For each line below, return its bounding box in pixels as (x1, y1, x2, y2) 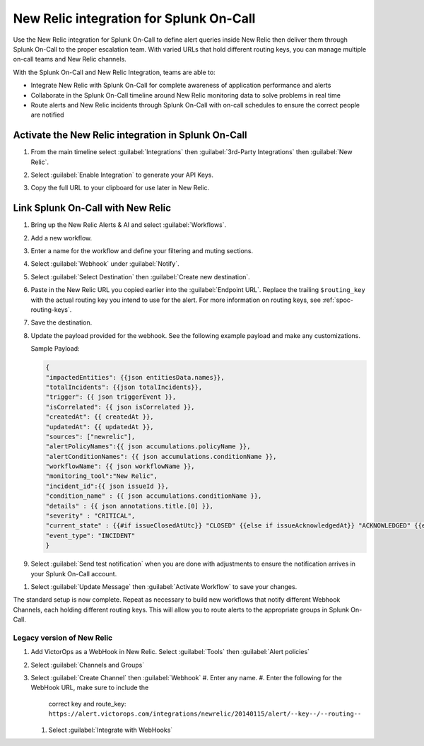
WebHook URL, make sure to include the (30, 683, 149, 692)
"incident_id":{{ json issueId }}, (45, 482, 169, 490)
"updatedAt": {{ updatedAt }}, (45, 423, 155, 431)
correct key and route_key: (48, 699, 126, 708)
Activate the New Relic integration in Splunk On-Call (13, 129, 247, 141)
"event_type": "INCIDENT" (45, 531, 136, 540)
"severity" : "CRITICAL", (45, 512, 136, 520)
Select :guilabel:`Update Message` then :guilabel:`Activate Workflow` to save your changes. (30, 582, 298, 590)
